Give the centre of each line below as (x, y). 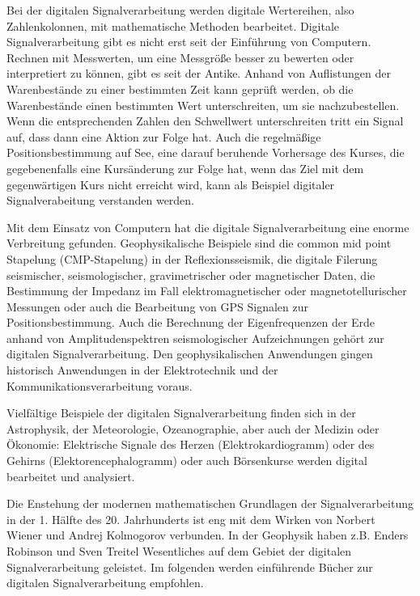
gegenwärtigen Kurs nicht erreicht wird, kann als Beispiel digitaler (171, 184)
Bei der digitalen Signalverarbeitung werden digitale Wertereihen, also (180, 10)
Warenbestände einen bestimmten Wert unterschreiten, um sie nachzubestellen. (203, 105)
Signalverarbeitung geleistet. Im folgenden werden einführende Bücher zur (190, 566)
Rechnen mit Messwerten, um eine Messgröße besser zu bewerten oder (180, 57)
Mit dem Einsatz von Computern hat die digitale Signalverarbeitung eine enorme (208, 227)
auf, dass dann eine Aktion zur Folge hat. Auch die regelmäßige (164, 136)
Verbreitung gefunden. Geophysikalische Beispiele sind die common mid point (199, 243)
